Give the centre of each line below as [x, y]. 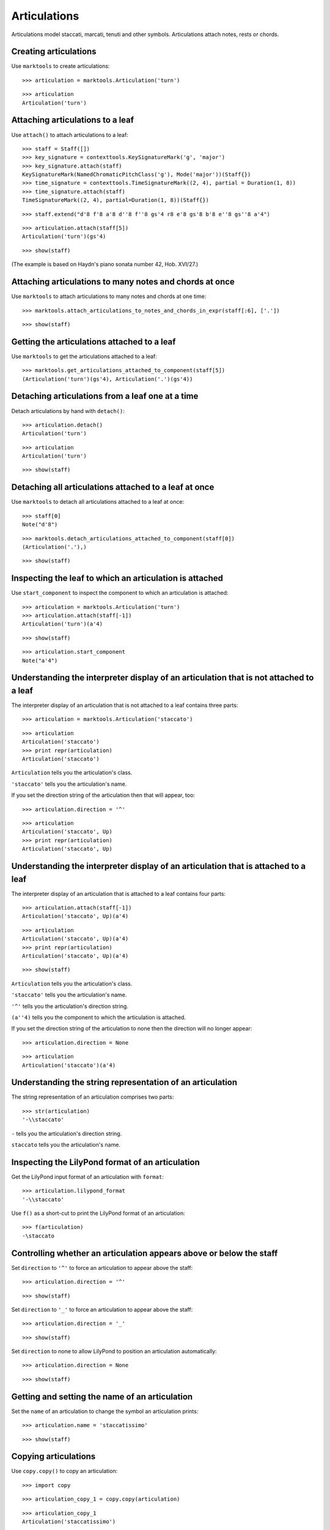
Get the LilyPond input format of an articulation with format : [88, 1177]
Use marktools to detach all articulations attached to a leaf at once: [98, 502]
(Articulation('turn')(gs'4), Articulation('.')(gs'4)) [108, 379]
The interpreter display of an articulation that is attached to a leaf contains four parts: [119, 894]
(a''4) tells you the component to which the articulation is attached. [99, 1017]
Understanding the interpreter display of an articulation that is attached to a [158, 866]
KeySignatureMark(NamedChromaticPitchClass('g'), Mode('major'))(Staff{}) [137, 175]
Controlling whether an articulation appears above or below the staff [145, 1253]
